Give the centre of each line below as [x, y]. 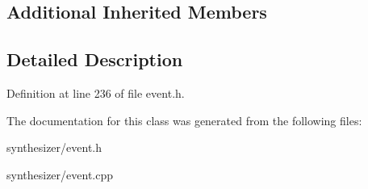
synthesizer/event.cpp [60, 174]
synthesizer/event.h [54, 147]
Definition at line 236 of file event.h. [96, 92]
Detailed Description [95, 59]
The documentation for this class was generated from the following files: [184, 120]
